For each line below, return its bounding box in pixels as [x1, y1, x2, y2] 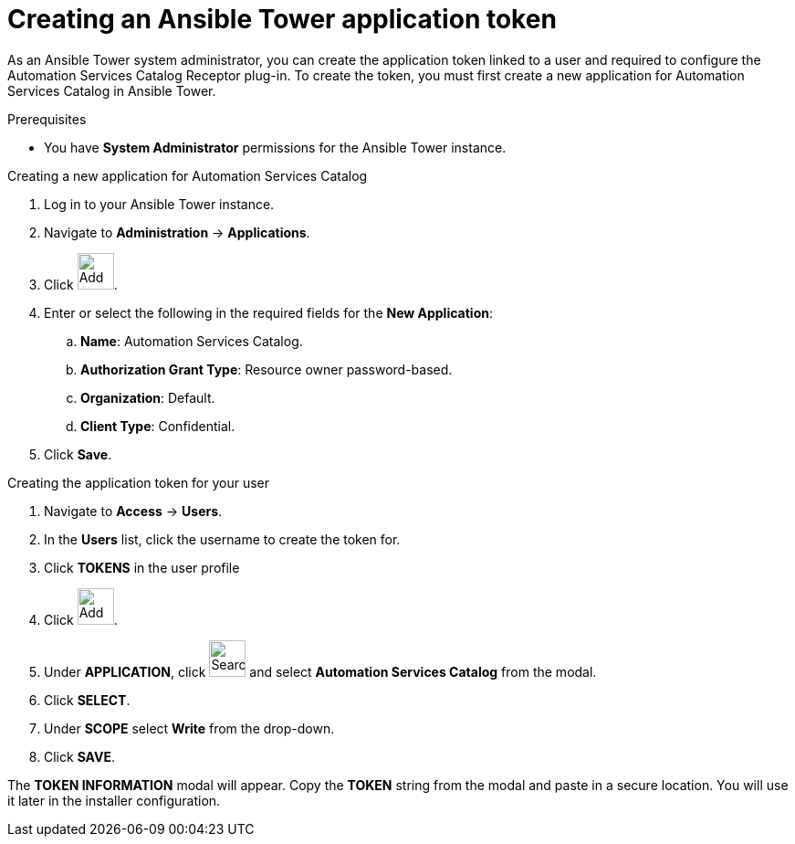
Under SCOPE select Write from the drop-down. [44, 720, 335, 736]
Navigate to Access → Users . [44, 502, 223, 519]
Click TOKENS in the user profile [44, 559, 240, 575]
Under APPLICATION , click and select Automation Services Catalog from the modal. [44, 663, 597, 680]
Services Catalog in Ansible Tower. [7, 82, 216, 99]
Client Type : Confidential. [80, 417, 235, 434]
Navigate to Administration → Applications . [44, 224, 310, 240]
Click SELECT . [44, 691, 131, 708]
